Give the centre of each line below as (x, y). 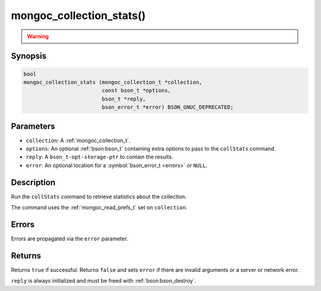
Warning (38, 36)
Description (33, 182)
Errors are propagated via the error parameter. (70, 239)
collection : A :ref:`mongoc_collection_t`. (78, 140)
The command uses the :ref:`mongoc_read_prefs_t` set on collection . (99, 208)
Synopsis (29, 56)
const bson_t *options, (136, 90)
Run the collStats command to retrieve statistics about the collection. (99, 196)
